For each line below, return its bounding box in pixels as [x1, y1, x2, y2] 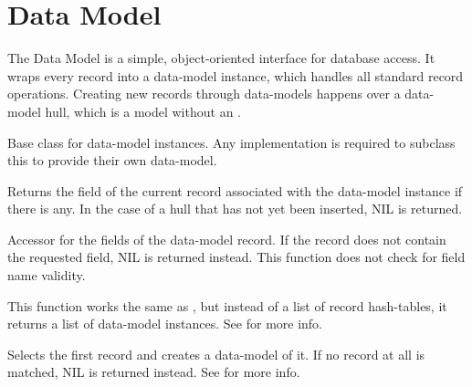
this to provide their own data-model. [7, 151, 217, 170]
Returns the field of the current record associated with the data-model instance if [7, 181, 463, 200]
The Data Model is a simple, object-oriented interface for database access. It [7, 48, 435, 68]
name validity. [7, 266, 86, 285]
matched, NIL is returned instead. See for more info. [7, 362, 300, 382]
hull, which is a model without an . [45, 101, 241, 120]
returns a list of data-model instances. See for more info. [7, 314, 323, 333]
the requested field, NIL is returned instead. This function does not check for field [7, 247, 466, 267]
